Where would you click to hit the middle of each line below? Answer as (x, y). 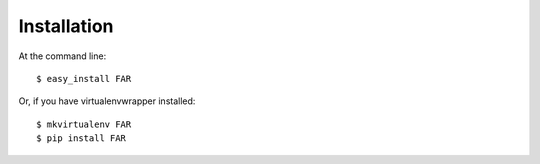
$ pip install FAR (81, 138)
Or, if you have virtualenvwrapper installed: (107, 101)
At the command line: (62, 56)
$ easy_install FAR (84, 78)
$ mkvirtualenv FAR (84, 124)
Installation (66, 26)
